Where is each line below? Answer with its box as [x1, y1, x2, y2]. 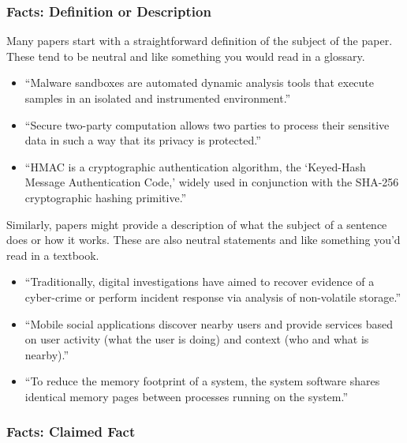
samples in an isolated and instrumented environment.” [24, 90, 291, 106]
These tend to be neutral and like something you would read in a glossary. [6, 47, 365, 64]
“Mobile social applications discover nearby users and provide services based [24, 315, 394, 332]
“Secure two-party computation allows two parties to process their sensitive [24, 116, 390, 133]
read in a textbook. [6, 246, 99, 263]
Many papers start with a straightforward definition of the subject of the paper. [6, 32, 393, 49]
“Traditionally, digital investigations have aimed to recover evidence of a [24, 273, 375, 290]
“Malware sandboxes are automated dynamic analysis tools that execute [24, 74, 375, 91]
